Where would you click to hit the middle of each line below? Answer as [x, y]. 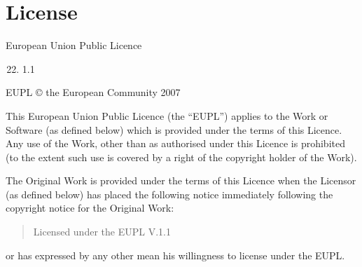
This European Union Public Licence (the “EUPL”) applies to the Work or [167, 115]
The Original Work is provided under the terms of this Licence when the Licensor [181, 180]
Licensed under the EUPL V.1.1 [102, 232]
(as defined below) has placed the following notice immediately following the [169, 194]
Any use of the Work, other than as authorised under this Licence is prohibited [175, 143]
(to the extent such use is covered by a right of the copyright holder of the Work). [181, 157]
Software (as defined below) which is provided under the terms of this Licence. [174, 129]
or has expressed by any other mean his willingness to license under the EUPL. [175, 255]
